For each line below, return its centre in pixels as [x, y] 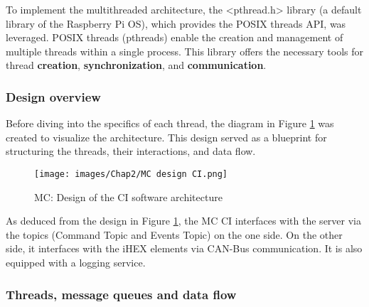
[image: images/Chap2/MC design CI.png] [131, 174]
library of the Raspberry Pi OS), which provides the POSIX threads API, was [176, 23]
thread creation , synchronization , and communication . [136, 65]
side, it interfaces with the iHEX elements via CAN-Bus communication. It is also [184, 248]
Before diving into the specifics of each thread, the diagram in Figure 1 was [170, 123]
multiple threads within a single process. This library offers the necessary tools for [185, 51]
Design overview [53, 96]
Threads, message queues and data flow [121, 294]
